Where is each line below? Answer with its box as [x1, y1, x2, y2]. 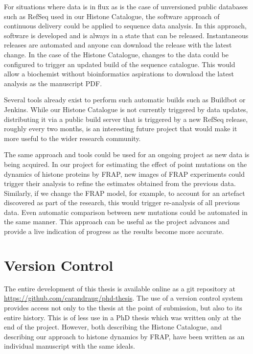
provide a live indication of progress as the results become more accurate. [4, 226, 224, 236]
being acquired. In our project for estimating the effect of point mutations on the [4, 159, 247, 169]
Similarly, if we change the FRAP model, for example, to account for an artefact [4, 188, 245, 198]
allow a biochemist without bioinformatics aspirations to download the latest [4, 69, 234, 79]
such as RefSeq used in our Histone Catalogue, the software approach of [4, 11, 220, 21]
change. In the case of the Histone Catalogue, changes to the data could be [4, 49, 229, 59]
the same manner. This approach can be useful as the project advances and [4, 216, 230, 227]
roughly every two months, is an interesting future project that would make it [4, 123, 237, 134]
